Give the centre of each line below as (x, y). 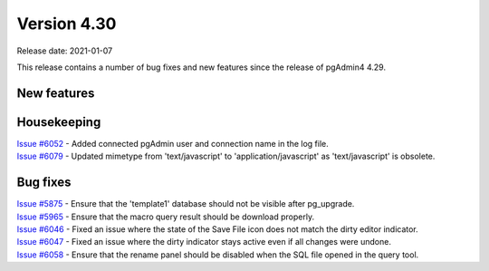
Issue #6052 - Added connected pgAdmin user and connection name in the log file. (173, 143)
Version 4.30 (67, 24)
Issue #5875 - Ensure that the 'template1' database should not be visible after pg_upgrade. (186, 204)
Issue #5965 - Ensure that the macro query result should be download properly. (166, 217)
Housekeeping (59, 122)
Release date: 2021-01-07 (65, 51)
